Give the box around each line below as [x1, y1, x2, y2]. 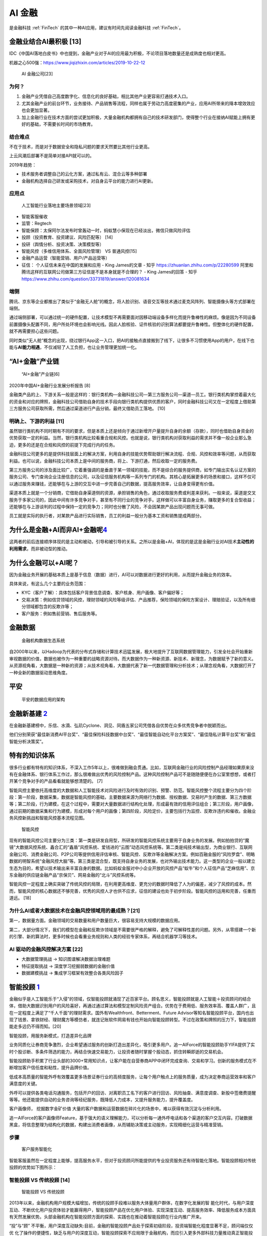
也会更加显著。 [21, 107, 52, 113]
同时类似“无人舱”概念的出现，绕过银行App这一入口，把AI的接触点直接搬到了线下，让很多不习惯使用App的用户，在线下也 [9, 337, 255, 343]
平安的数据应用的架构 [21, 696, 65, 702]
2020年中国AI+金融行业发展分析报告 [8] [9, 382, 91, 388]
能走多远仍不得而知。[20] [9, 1023, 61, 1029]
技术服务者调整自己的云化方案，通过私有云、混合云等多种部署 [21, 171, 147, 177]
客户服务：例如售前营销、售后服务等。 [21, 611, 100, 617]
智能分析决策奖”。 [9, 738, 46, 744]
